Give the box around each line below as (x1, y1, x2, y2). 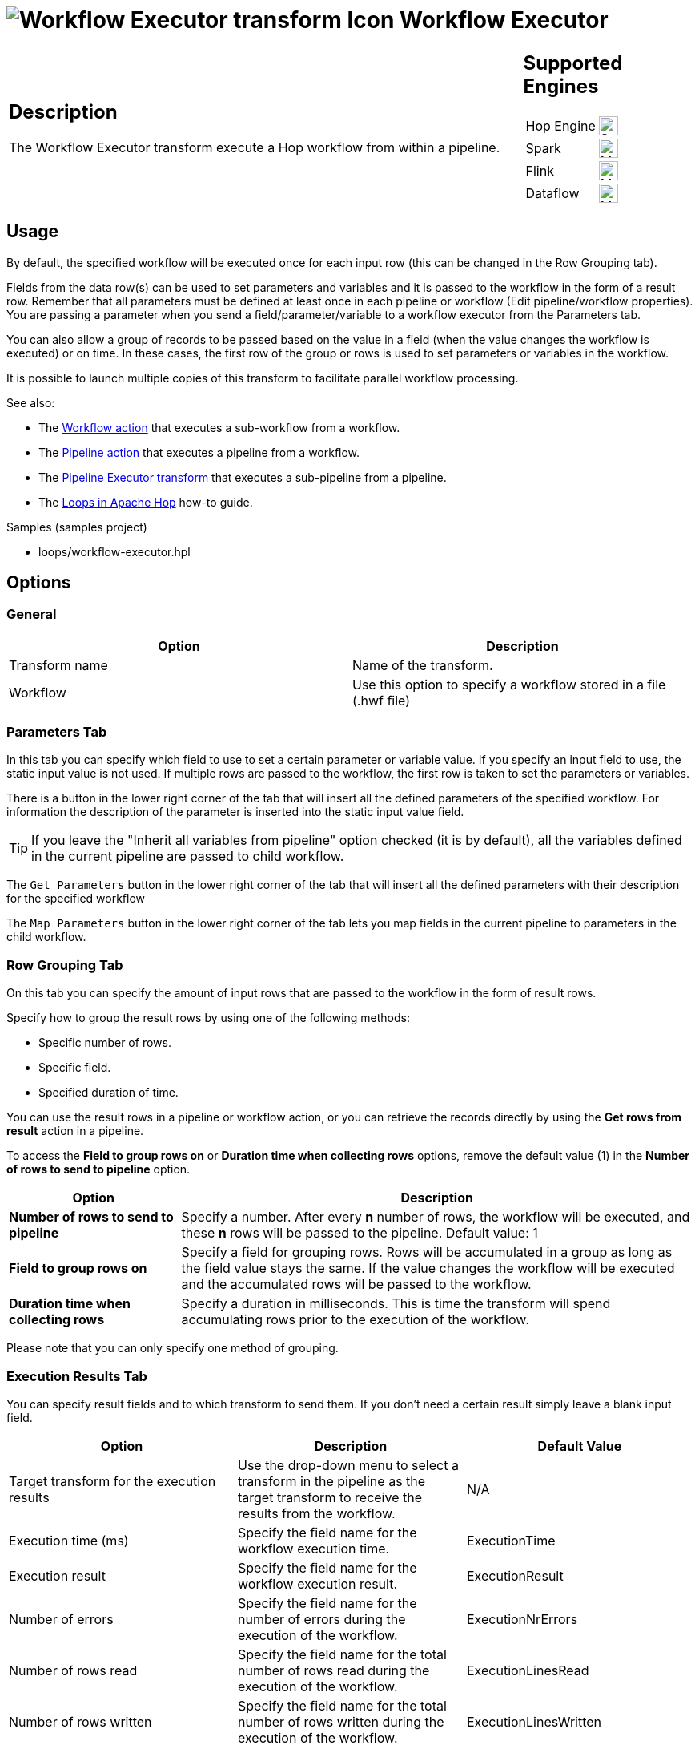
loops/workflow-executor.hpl (38, 544, 191, 559)
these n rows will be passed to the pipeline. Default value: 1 (181, 1225, 538, 1242)
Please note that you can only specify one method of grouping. (6, 1341, 339, 1355)
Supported (523, 50, 623, 75)
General (6, 606, 57, 623)
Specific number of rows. (38, 1036, 171, 1050)
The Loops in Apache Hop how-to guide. (38, 495, 253, 509)
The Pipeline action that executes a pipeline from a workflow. (38, 445, 360, 459)
